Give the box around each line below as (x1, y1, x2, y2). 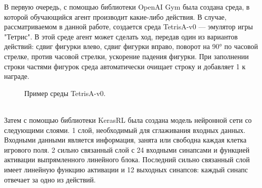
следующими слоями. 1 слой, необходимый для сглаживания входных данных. (4, 124, 246, 135)
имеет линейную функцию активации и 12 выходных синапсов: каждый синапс (4, 164, 248, 174)
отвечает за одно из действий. (4, 174, 96, 184)
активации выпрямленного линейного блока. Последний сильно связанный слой (4, 154, 250, 165)
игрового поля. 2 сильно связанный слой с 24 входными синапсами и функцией (4, 144, 250, 155)
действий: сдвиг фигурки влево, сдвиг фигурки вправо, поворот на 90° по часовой (4, 41, 258, 52)
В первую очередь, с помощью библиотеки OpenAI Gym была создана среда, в (4, 2, 250, 12)
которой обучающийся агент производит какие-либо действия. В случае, (4, 11, 227, 22)
